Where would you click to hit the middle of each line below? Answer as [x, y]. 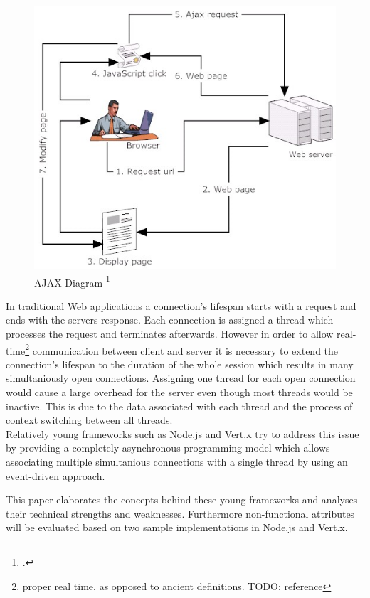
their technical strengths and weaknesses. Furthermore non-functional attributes [180, 513]
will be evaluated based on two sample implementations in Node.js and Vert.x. [177, 527]
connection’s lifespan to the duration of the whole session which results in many [180, 364]
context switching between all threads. [89, 420]
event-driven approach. [55, 475]
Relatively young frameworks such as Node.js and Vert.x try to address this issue [183, 433]
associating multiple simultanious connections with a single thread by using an [177, 462]
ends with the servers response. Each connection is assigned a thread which [170, 320]
